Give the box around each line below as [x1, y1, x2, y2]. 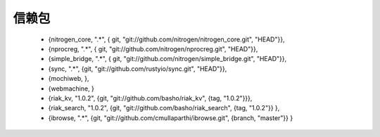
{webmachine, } [48, 84, 95, 93]
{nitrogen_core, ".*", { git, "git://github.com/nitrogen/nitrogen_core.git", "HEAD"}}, [48, 35, 285, 44]
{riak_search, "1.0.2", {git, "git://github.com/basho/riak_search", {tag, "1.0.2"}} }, [48, 104, 280, 112]
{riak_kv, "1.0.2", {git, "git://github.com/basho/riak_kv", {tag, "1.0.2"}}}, [48, 93, 253, 102]
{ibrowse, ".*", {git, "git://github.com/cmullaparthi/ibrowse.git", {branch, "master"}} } [48, 113, 293, 122]
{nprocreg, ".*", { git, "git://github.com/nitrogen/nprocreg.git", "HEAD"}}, [48, 44, 258, 53]
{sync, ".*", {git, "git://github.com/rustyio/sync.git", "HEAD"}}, [48, 64, 227, 73]
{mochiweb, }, [48, 74, 89, 83]
